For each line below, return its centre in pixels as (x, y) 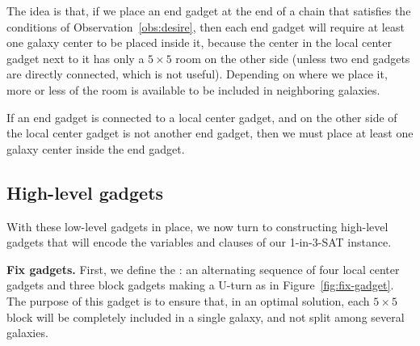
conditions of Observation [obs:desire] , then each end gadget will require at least (206, 26)
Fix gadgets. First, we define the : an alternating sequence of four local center (203, 269)
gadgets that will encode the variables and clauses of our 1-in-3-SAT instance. (199, 242)
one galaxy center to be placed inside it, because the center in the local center (199, 42)
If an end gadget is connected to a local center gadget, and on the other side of (202, 117)
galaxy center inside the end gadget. (96, 148)
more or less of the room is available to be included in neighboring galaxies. (193, 89)
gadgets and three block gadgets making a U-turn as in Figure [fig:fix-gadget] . (200, 285)
